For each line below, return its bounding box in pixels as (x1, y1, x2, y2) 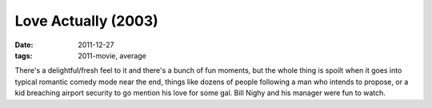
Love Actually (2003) (14, 12, 159, 30)
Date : (14, 40, 34, 50)
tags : (14, 50, 33, 60)
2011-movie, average (78, 50, 147, 60)
